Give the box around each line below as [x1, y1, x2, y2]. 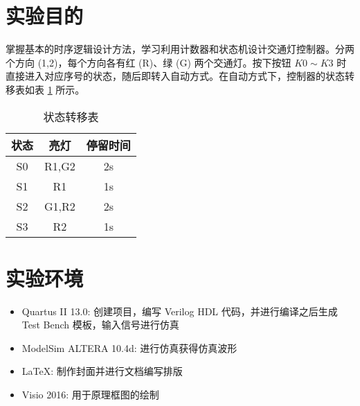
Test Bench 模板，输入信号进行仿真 [21, 317, 179, 332]
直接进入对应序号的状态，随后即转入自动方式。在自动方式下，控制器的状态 [6, 69, 345, 83]
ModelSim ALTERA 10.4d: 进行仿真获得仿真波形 [21, 340, 237, 355]
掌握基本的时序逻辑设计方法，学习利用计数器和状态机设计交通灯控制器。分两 [6, 42, 354, 56]
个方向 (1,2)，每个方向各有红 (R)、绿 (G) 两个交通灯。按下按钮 [6, 55, 291, 69]
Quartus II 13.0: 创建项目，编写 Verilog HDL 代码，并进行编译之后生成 [21, 303, 338, 318]
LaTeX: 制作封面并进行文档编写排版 [21, 364, 183, 378]
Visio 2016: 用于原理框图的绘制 [21, 387, 159, 401]
